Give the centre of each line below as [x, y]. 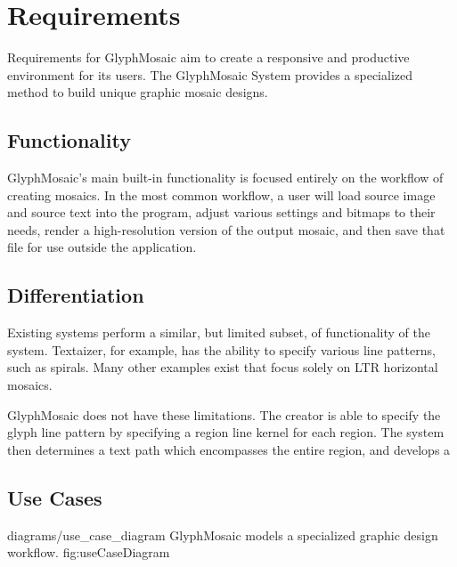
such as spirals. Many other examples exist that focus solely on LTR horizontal [223, 367]
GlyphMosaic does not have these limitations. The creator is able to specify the [224, 414]
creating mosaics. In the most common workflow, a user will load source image [221, 194]
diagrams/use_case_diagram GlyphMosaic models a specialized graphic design [223, 535]
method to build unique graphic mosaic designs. [138, 92]
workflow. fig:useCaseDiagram [89, 552]
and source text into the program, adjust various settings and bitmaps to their [221, 212]
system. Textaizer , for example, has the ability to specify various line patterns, [221, 349]
